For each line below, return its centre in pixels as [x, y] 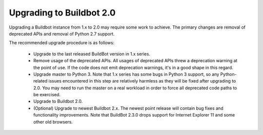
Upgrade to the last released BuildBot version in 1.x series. [92, 54]
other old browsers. [53, 122]
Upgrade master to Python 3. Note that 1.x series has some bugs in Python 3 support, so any [126, 74]
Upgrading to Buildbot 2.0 [62, 13]
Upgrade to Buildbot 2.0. [58, 101]
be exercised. [47, 95]
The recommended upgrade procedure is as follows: [62, 43]
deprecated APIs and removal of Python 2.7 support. [62, 34]
